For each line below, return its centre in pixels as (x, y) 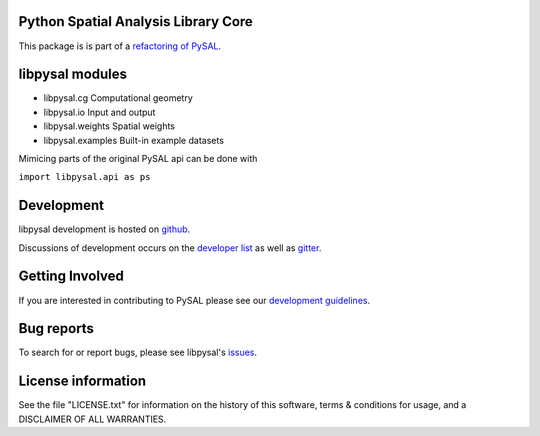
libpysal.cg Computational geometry (118, 98)
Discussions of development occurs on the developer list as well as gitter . (170, 247)
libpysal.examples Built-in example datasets (134, 140)
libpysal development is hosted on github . (104, 229)
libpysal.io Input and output (99, 112)
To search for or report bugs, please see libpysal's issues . (138, 352)
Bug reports (56, 328)
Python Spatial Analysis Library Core (136, 21)
